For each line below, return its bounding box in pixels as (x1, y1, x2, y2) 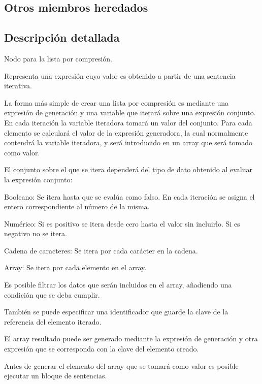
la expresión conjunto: (4, 174, 73, 184)
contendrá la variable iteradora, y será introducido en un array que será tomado (4, 137, 252, 148)
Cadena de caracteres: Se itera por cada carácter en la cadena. (4, 245, 198, 255)
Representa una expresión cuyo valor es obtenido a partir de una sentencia (4, 70, 236, 81)
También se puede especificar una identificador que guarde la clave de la (4, 306, 228, 317)
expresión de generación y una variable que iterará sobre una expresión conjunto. (4, 107, 256, 118)
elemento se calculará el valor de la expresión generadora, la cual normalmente (4, 127, 248, 138)
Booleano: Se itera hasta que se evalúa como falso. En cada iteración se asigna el (4, 191, 255, 202)
